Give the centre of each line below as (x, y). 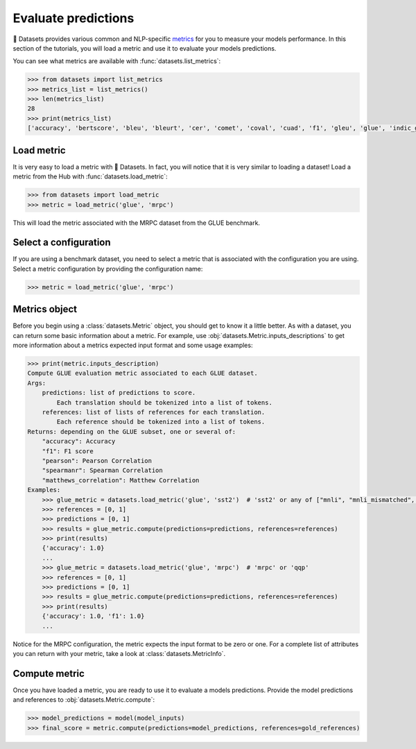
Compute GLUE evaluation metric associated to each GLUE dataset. (142, 373)
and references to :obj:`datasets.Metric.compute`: (84, 700)
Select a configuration (62, 243)
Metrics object (45, 309)
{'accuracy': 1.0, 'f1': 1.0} (93, 616)
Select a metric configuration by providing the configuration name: (108, 269)
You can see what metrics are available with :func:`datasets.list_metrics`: (117, 61)
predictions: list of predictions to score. (119, 393)
